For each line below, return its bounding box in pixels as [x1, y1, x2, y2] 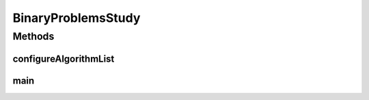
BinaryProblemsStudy [12, 10, 141, 25]
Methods [12, 30, 55, 42]
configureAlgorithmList [12, 53, 115, 64]
